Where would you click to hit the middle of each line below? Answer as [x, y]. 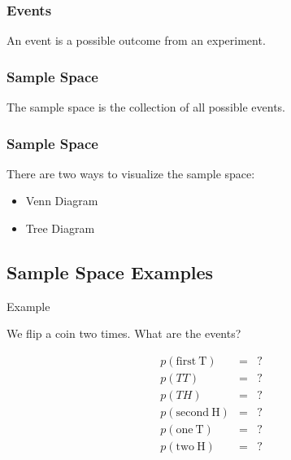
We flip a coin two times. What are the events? [124, 333]
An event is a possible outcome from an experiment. [136, 40]
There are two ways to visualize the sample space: [131, 173]
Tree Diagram [60, 228]
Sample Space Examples [110, 272]
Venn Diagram [62, 201]
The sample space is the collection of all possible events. [146, 107]
